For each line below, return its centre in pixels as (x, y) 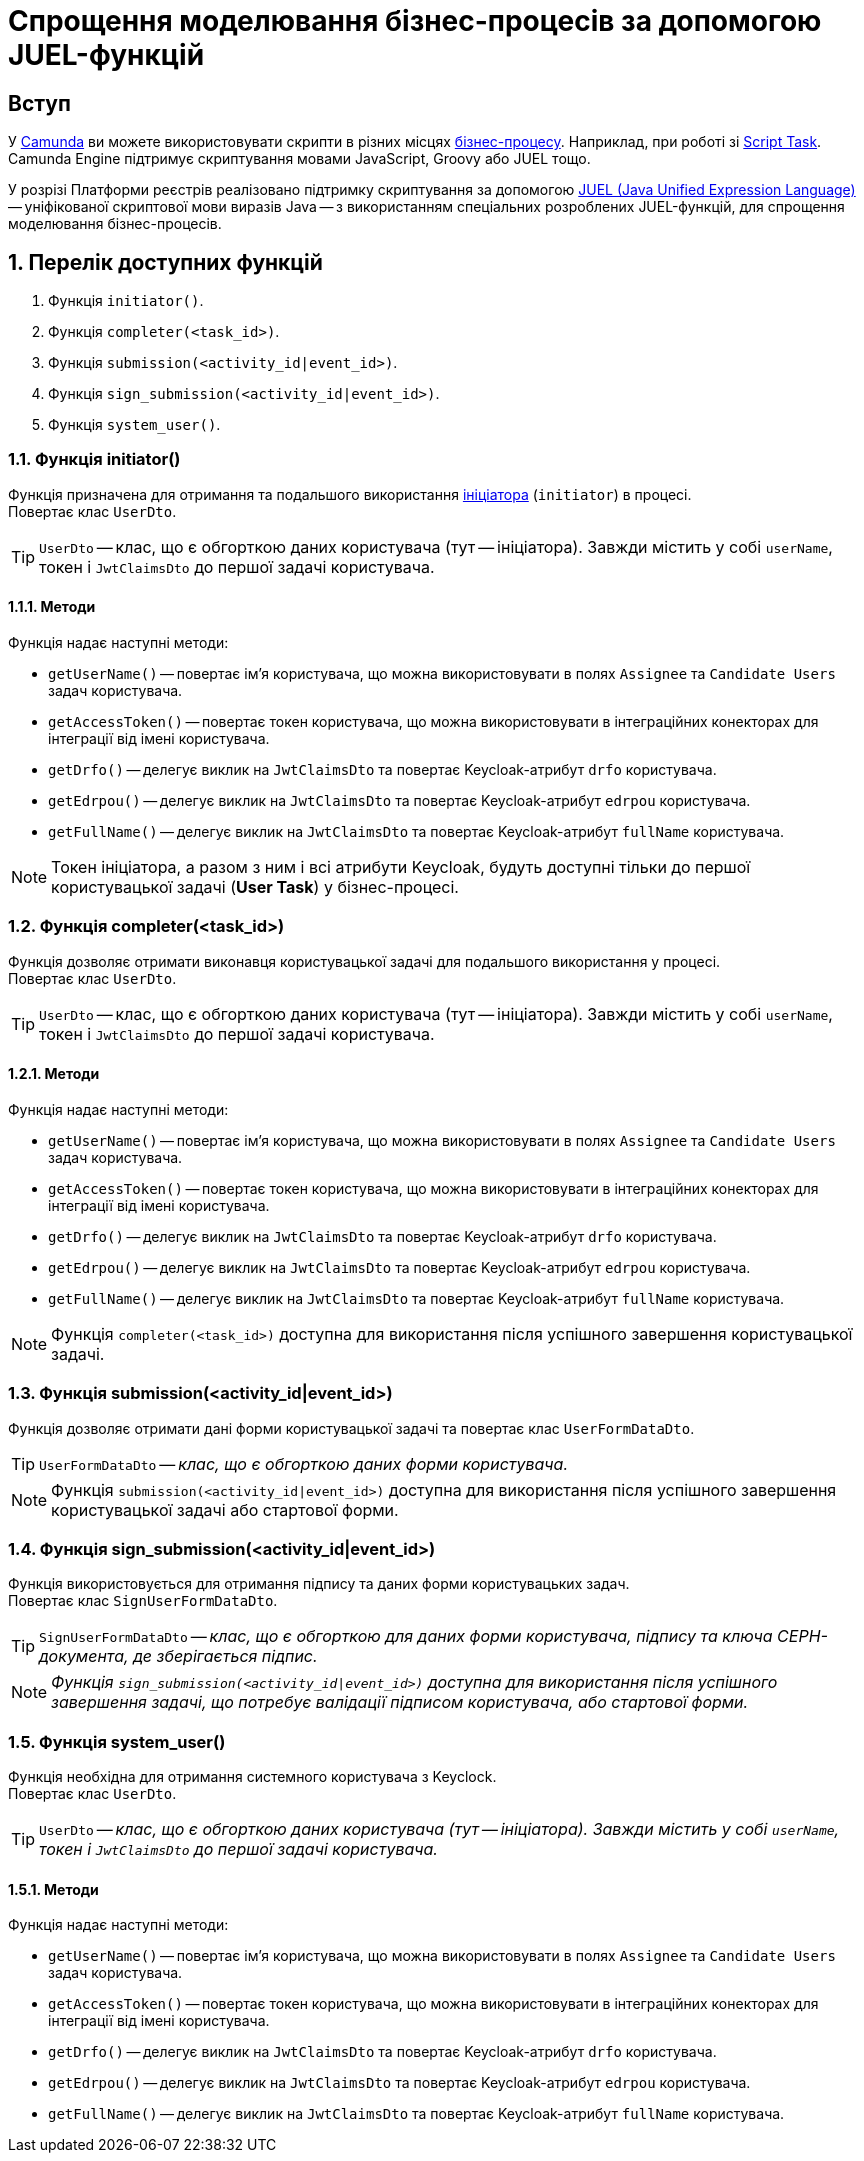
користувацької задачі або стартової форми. (225, 1509)
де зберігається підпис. (225, 1656)
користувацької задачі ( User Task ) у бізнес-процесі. (255, 886)
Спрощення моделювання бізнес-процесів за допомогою (415, 21)
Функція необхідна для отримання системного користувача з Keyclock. (252, 1777)
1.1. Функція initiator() (94, 459)
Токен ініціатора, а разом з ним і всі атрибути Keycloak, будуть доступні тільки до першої (401, 866)
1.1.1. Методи (52, 607)
